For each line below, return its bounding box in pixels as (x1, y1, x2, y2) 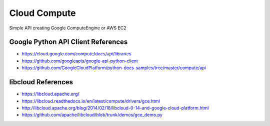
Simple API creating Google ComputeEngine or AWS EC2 (9, 25, 127, 31)
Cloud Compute (9, 7, 76, 18)
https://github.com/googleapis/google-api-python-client (21, 58, 138, 64)
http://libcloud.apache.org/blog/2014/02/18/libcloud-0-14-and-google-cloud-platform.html (21, 105, 209, 111)
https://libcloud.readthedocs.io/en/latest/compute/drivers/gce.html (21, 98, 160, 104)
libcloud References (9, 78, 73, 87)
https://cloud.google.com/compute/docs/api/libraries (21, 51, 131, 57)
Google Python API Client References (9, 38, 128, 46)
